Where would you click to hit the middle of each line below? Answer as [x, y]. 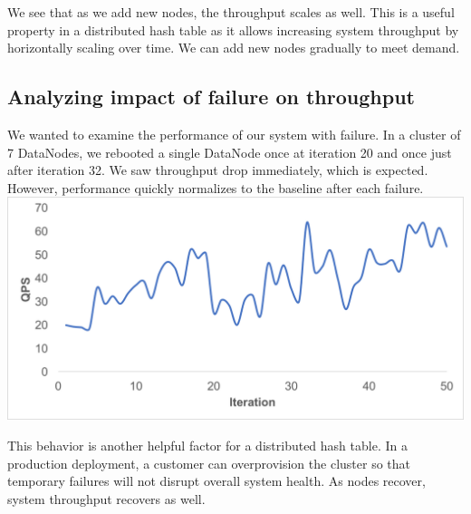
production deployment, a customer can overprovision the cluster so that [209, 463]
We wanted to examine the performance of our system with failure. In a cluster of [234, 134]
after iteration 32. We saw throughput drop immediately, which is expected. [218, 170]
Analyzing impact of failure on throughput [211, 97]
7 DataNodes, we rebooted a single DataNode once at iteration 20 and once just [230, 152]
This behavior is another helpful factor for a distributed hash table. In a [207, 446]
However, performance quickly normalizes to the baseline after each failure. [216, 187]
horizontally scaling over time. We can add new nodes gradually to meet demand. [234, 48]
